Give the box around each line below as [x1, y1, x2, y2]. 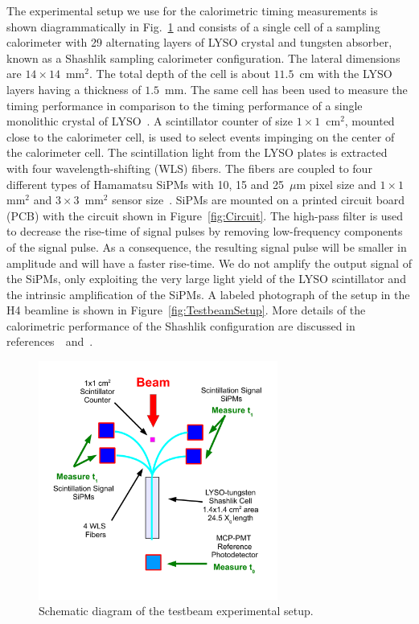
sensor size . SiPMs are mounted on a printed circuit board [112, 191, 405, 208]
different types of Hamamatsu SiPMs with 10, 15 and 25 [6, 175, 285, 192]
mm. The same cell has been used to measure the [165, 80, 408, 97]
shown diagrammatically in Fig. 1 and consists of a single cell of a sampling [6, 18, 380, 35]
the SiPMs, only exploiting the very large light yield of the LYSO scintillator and [6, 270, 406, 287]
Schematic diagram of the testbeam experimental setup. [39, 602, 314, 619]
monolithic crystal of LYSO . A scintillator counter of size [6, 113, 294, 129]
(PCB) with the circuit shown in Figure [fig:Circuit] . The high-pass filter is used [6, 207, 404, 224]
